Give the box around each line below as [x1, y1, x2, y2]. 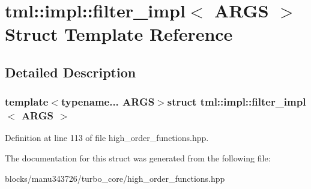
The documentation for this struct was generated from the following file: [5, 152, 271, 164]
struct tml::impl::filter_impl [167, 94, 306, 109]
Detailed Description [5, 62, 136, 81]
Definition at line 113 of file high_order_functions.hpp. [5, 131, 209, 144]
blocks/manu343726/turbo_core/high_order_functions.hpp [5, 172, 225, 184]
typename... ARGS [61, 94, 155, 109]
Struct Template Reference [5, 22, 233, 46]
